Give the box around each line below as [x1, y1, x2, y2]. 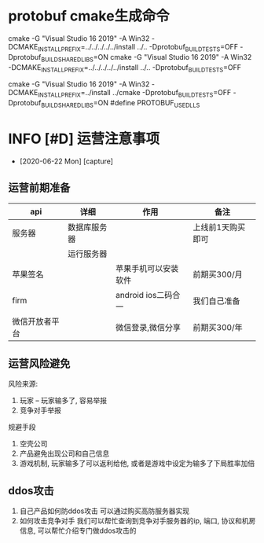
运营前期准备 [8, 182, 71, 195]
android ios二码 [115, 289, 173, 300]
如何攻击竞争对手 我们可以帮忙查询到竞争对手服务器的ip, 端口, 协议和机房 [19, 516, 256, 526]
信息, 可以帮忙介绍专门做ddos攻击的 [19, 526, 137, 535]
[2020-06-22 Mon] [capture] [19, 156, 114, 166]
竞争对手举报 [19, 405, 61, 415]
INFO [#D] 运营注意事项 [8, 130, 159, 148]
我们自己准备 [192, 295, 241, 306]
